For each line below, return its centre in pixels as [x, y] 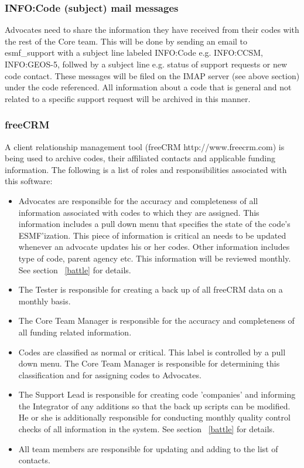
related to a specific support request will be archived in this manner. [128, 98]
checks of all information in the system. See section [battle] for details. [146, 429]
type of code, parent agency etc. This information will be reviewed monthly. [155, 258]
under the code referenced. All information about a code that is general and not [148, 87]
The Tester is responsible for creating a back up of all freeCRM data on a [151, 289]
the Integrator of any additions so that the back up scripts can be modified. [154, 406]
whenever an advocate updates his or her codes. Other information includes [154, 247]
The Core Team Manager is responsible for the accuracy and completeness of [156, 321]
